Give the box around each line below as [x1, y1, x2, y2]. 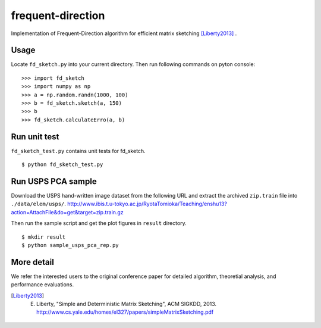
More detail [11, 257, 55, 267]
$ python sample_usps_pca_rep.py [21, 242, 119, 248]
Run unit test [11, 132, 59, 142]
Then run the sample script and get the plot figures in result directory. [11, 220, 187, 227]
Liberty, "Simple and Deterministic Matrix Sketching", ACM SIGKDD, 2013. [36, 301, 217, 308]
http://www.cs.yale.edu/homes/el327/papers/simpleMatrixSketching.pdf [36, 308, 214, 315]
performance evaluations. [11, 281, 74, 288]
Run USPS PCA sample [11, 176, 97, 186]
